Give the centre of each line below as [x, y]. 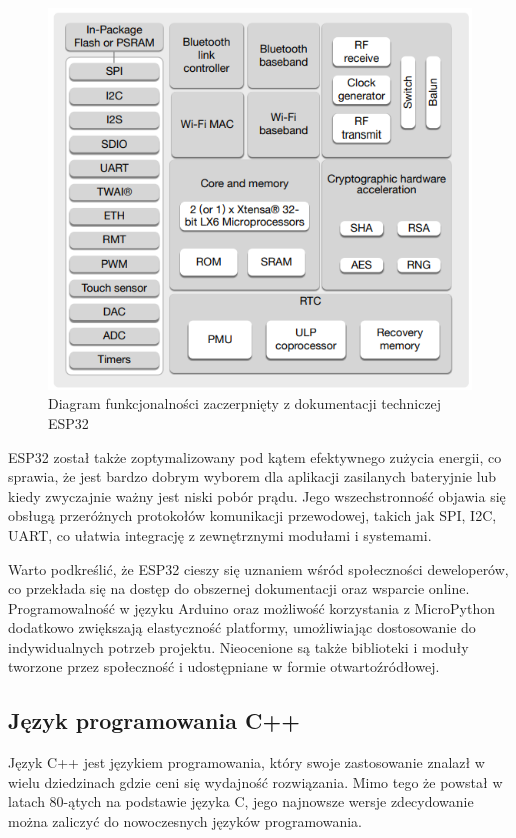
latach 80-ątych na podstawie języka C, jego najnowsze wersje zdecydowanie [241, 801]
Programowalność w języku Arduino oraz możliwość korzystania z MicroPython [251, 607]
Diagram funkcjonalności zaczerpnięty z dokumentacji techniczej [245, 403]
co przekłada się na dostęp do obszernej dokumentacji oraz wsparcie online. [239, 588]
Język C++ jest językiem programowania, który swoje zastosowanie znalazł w [246, 762]
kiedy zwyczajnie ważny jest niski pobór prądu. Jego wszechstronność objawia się [257, 495]
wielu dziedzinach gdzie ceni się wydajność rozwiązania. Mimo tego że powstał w [255, 781]
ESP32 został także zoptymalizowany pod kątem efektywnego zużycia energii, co [255, 456]
